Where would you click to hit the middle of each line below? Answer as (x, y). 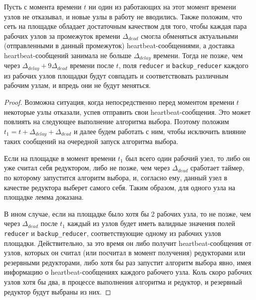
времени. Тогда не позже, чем (198, 55)
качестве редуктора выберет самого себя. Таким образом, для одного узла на (120, 187)
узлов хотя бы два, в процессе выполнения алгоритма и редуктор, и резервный (123, 282)
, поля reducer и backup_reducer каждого (183, 65)
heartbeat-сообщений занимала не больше (68, 55)
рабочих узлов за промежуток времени (62, 36)
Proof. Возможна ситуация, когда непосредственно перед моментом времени (119, 102)
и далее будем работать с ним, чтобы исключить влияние (160, 131)
